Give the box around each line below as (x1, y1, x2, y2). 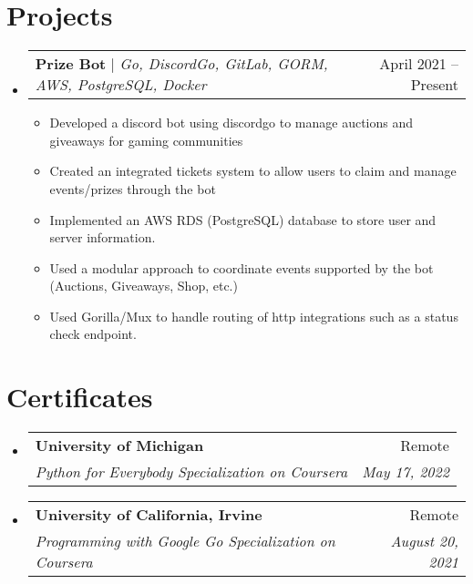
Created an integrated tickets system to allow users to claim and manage (49, 161, 457, 180)
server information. (49, 228, 156, 247)
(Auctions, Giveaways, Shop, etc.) (49, 276, 238, 295)
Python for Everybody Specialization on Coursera (35, 461, 348, 483)
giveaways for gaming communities (49, 130, 243, 149)
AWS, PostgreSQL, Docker (35, 74, 207, 96)
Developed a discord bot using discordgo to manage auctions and (49, 113, 414, 132)
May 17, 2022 (362, 461, 449, 483)
